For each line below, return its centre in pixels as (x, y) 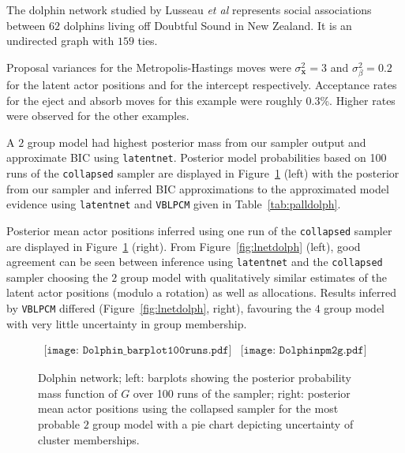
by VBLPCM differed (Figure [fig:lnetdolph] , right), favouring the (159, 307)
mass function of (78, 393)
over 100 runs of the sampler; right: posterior (242, 393)
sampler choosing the (57, 277)
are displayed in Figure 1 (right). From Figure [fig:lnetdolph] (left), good (184, 246)
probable (59, 424)
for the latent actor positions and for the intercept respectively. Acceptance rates (202, 84)
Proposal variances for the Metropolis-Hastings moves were (149, 67)
